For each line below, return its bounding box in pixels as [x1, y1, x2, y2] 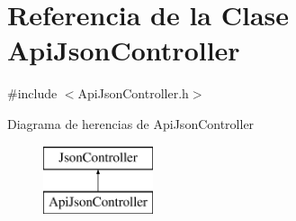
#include [7, 84, 58, 103]
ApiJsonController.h [77, 84, 189, 103]
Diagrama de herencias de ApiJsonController [7, 114, 255, 133]
